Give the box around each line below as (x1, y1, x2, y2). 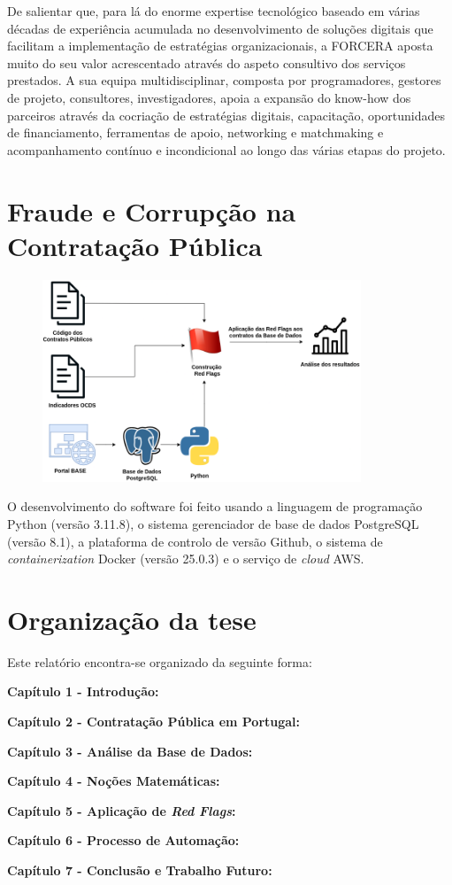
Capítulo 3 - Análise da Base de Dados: (7, 741, 253, 760)
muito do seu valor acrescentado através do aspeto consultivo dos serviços (7, 53, 406, 72)
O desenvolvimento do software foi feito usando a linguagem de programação (7, 497, 423, 516)
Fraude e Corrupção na (7, 192, 296, 229)
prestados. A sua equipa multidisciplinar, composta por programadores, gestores (7, 71, 441, 89)
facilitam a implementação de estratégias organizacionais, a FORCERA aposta (7, 36, 433, 55)
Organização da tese (7, 601, 257, 637)
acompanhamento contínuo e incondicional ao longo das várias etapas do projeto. (7, 140, 446, 159)
